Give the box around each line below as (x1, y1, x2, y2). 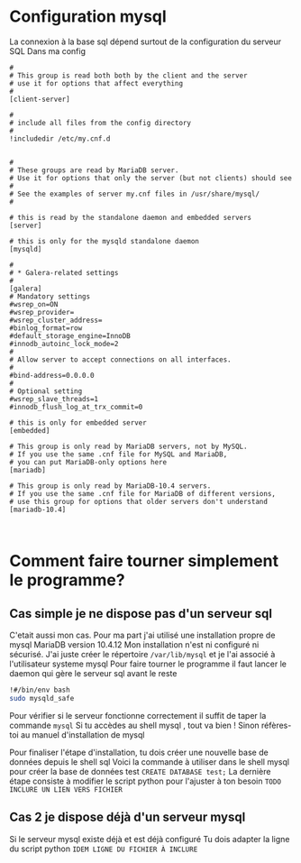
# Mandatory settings (9, 291, 91, 301)
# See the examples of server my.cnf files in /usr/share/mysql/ (9, 189, 260, 198)
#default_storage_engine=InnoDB (9, 331, 131, 340)
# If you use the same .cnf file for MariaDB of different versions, (9, 489, 277, 498)
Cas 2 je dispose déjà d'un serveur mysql (9, 810, 246, 825)
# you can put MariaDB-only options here (9, 457, 168, 466)
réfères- (260, 720, 292, 730)
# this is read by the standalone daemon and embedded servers (9, 213, 252, 222)
